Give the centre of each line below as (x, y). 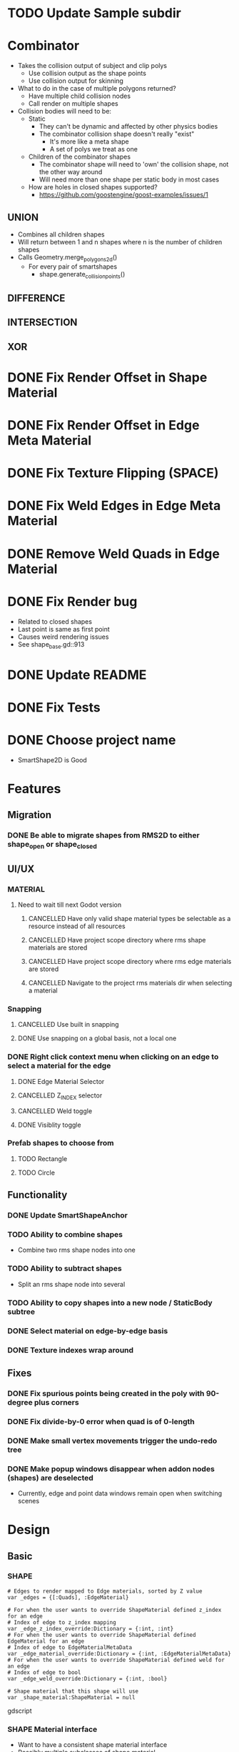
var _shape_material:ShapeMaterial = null (71, 1697)
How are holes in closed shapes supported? (93, 187)
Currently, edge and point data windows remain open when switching (120, 1493)
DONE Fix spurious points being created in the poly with (106, 1393)
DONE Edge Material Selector (61, 1081)
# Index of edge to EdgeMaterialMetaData (70, 1647)
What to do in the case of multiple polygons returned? (97, 89)
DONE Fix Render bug (72, 601)
